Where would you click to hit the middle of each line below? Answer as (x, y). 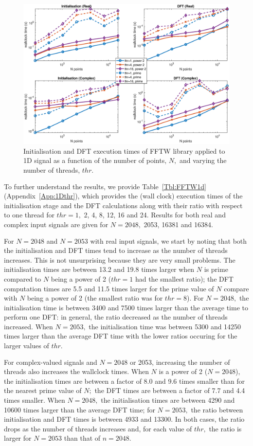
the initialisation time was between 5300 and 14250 (165, 326)
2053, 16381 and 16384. (178, 224)
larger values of (27, 346)
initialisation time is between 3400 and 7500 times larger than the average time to (126, 307)
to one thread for (29, 215)
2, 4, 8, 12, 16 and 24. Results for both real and (155, 215)
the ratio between (217, 409)
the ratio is (225, 428)
